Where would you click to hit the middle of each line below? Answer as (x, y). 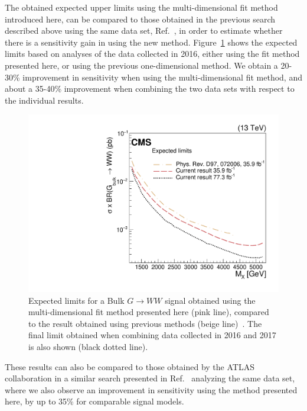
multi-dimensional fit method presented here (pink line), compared (149, 312)
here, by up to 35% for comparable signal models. (94, 401)
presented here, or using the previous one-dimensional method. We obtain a (141, 65)
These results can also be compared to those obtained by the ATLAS (130, 366)
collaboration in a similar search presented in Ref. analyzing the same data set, (150, 378)
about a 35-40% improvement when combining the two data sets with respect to (150, 89)
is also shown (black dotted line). (88, 346)
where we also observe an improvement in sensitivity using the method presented (151, 389)
